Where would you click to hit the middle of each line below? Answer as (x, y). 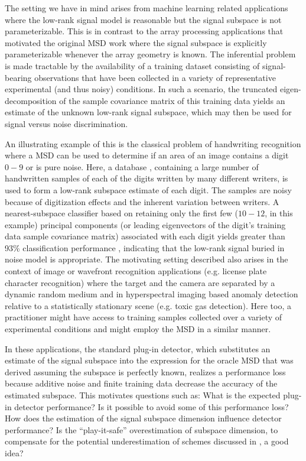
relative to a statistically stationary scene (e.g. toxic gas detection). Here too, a (148, 305)
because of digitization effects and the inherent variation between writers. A (142, 201)
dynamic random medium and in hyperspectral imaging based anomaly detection (152, 294)
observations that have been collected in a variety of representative (155, 77)
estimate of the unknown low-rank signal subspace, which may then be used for (148, 112)
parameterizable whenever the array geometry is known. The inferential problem (150, 54)
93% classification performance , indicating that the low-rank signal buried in (145, 247)
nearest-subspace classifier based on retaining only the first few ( (122, 213)
